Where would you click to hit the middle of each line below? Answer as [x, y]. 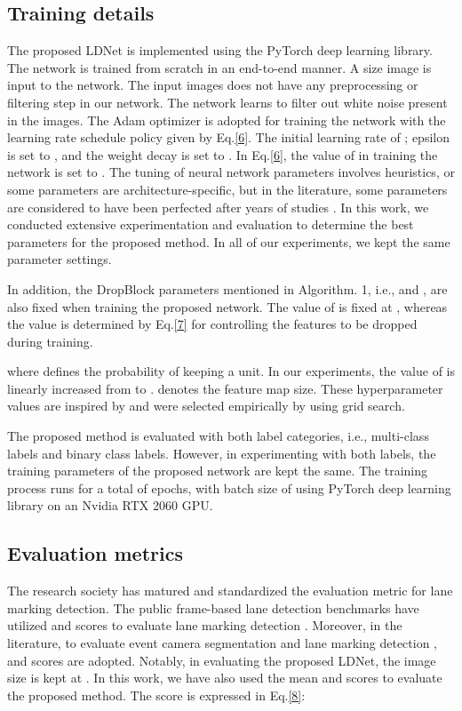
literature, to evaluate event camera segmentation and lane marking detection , [222, 643]
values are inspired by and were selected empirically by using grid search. [206, 406]
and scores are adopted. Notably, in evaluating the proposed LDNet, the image [222, 660]
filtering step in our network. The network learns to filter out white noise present [227, 102]
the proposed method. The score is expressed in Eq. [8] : [156, 695]
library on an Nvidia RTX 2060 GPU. [110, 505]
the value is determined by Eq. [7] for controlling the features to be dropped [212, 324]
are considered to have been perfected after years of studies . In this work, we [218, 207]
